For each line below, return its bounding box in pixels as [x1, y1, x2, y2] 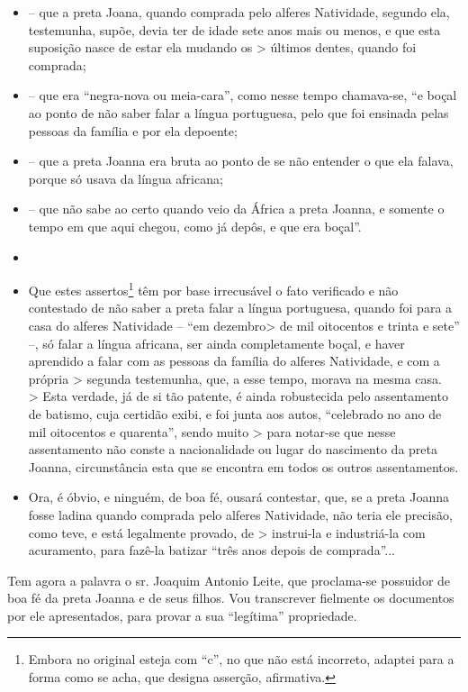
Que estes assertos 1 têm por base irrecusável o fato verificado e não [28, 278, 399, 299]
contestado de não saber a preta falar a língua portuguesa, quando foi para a [28, 298, 453, 317]
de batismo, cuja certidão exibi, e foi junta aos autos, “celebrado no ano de [28, 404, 442, 423]
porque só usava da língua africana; [28, 168, 223, 187]
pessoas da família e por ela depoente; [28, 121, 238, 140]
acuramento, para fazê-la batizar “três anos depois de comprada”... [28, 541, 395, 560]
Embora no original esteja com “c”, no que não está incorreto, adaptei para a [28, 650, 454, 669]
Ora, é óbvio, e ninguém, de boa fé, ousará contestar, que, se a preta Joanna [28, 487, 450, 506]
